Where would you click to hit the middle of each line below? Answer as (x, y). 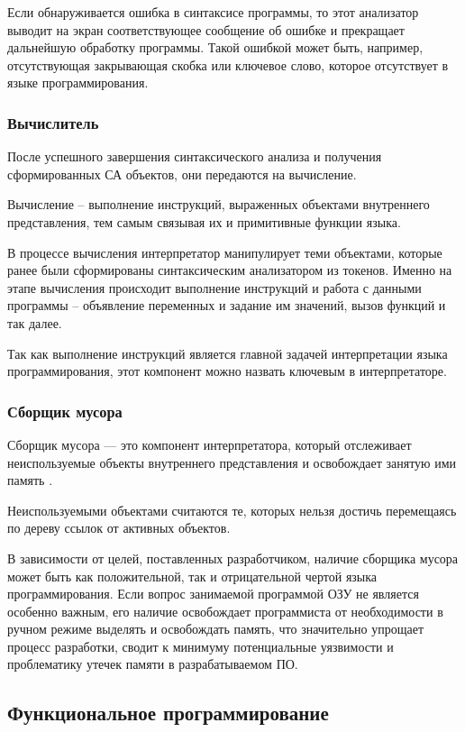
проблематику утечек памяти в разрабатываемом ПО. (153, 664)
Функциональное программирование (168, 713)
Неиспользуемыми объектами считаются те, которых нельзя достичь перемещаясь (232, 510)
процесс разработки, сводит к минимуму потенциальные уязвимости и (201, 646)
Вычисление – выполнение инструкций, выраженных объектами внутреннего (219, 204)
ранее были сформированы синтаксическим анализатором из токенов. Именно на (230, 270)
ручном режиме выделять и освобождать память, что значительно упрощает (216, 629)
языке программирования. (78, 82)
